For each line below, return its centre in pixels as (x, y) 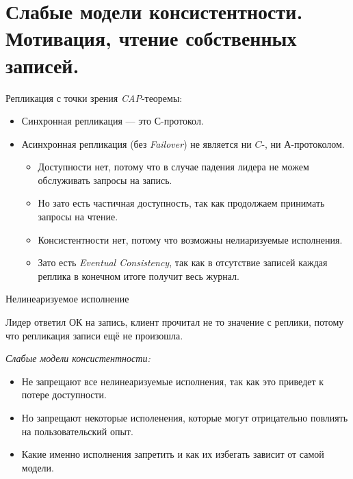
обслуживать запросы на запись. (105, 180)
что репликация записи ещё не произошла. (94, 335)
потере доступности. (64, 394)
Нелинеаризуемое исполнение (67, 299)
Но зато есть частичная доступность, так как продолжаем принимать (181, 203)
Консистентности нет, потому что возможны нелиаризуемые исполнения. (190, 239)
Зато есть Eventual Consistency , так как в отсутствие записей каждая (183, 262)
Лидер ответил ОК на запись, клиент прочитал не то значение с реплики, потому (175, 322)
